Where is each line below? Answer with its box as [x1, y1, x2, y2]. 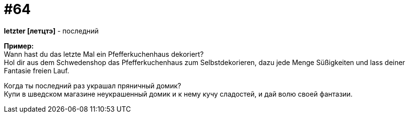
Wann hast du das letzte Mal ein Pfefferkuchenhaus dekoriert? [4, 50, 204, 58]
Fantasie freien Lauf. [4, 66, 70, 75]
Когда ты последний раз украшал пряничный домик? [4, 81, 181, 90]
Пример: [4, 41, 34, 50]
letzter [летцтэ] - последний [4, 26, 99, 35]
